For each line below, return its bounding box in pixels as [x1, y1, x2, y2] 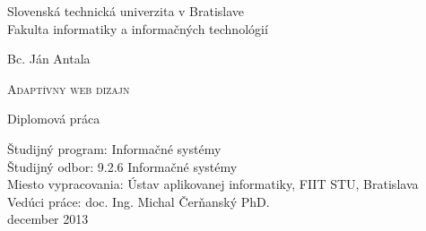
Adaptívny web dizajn [7, 79, 130, 98]
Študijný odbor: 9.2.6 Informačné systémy [7, 157, 238, 175]
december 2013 [7, 210, 89, 228]
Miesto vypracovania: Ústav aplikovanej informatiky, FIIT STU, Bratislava [7, 175, 419, 193]
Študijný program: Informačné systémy [7, 139, 222, 158]
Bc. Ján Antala [7, 49, 91, 68]
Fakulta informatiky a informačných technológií [7, 19, 268, 38]
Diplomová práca [7, 109, 100, 128]
